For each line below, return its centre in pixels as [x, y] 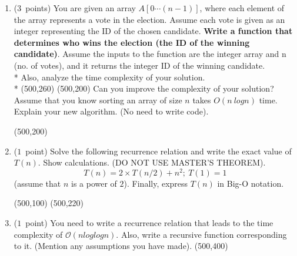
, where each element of [242, 8]
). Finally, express [156, 183]
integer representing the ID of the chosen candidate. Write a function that [153, 31]
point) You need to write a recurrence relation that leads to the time [149, 222]
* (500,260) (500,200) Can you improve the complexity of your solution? [144, 88]
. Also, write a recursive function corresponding [201, 234]
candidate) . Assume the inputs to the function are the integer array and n [150, 54]
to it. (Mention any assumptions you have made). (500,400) [121, 246]
